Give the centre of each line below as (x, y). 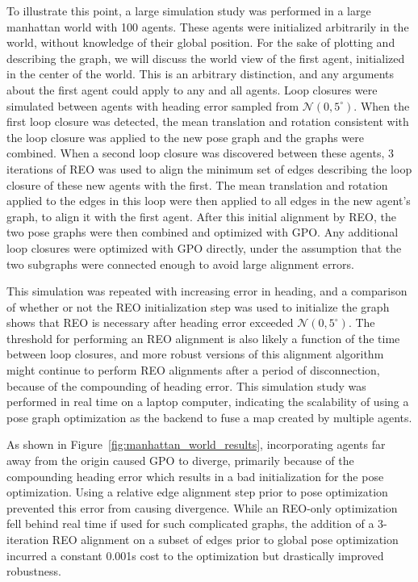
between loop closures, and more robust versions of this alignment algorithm (195, 354)
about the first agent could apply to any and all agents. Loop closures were (192, 89)
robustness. (34, 571)
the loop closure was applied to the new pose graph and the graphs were (186, 137)
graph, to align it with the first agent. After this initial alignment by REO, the (201, 216)
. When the (382, 105)
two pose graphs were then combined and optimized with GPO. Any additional (203, 232)
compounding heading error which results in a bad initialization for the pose (195, 476)
